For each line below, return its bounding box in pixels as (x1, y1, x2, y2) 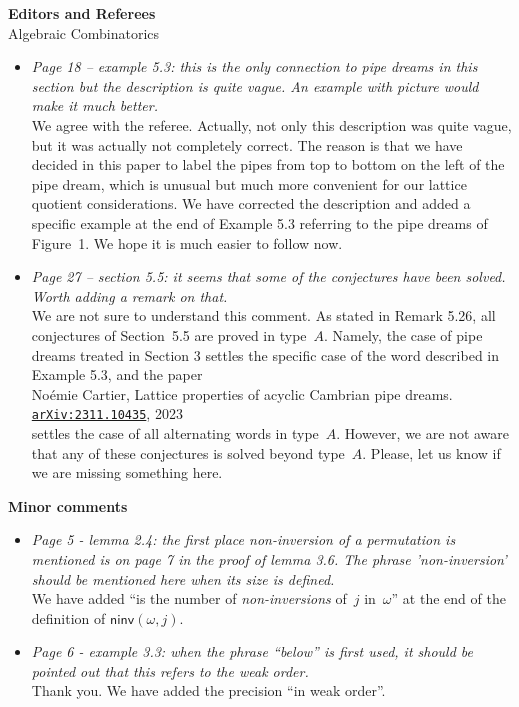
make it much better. (31, 95, 158, 116)
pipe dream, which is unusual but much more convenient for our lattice (31, 173, 467, 194)
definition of (31, 607, 106, 628)
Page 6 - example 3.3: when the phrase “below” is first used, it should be (31, 641, 474, 662)
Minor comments (8, 495, 128, 516)
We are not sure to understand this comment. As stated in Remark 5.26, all (31, 305, 496, 326)
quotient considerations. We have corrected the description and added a (31, 193, 471, 214)
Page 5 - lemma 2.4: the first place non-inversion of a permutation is (31, 529, 456, 550)
